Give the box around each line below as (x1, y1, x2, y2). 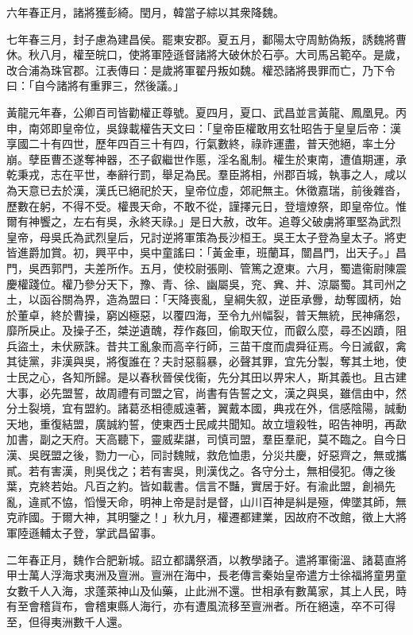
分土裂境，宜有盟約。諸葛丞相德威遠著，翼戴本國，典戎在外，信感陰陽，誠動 (6, 400, 407, 416)
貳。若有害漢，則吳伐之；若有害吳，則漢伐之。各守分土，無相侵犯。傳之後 (6, 462, 396, 478)
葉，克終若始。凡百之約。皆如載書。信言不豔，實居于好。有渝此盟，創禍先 (6, 478, 396, 494)
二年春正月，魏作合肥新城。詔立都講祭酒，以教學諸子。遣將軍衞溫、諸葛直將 (6, 551, 407, 567)
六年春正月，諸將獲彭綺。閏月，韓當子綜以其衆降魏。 (6, 4, 284, 20)
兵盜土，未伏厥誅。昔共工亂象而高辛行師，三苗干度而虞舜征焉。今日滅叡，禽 (6, 337, 407, 354)
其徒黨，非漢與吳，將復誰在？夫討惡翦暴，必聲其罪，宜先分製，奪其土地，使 (6, 353, 407, 370)
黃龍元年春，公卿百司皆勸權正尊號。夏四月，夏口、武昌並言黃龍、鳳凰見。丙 (6, 103, 407, 120)
